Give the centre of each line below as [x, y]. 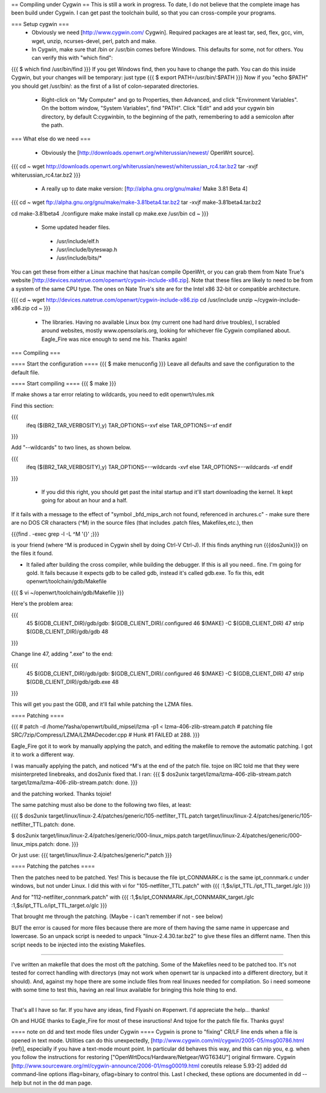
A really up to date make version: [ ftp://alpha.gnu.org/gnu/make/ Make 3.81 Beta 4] [144, 189]
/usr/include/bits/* [79, 258]
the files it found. [32, 553]
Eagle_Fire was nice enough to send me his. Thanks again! [114, 339]
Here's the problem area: [42, 604]
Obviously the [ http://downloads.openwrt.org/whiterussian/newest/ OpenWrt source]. [148, 153]
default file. [25, 372]
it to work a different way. [43, 755]
